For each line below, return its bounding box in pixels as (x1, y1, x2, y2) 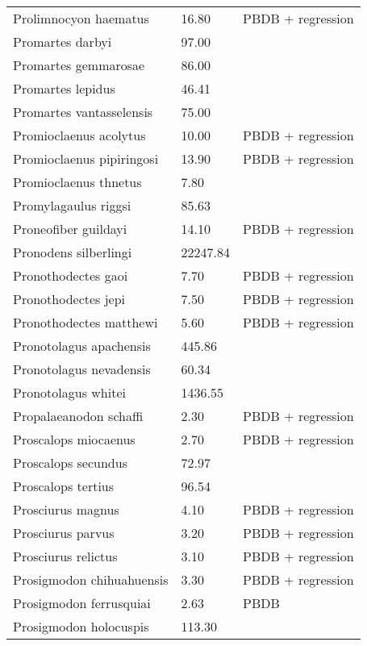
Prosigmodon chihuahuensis (13, 570, 169, 589)
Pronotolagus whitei (13, 383, 126, 402)
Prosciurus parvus (13, 523, 115, 542)
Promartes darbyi (13, 32, 112, 51)
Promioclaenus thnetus (13, 173, 142, 191)
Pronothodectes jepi (13, 290, 126, 308)
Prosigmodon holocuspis (13, 617, 149, 636)
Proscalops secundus (13, 453, 127, 472)
